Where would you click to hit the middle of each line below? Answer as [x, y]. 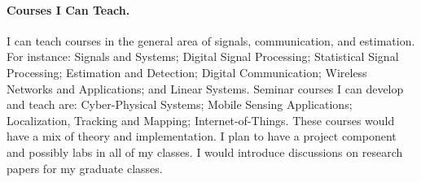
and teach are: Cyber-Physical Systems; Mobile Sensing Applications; [180, 104]
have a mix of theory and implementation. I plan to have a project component [202, 136]
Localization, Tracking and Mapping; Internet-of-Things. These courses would [201, 120]
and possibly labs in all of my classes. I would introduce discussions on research [205, 152]
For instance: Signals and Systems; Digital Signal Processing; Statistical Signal [203, 56]
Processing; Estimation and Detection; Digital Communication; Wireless [187, 72]
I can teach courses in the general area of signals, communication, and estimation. [211, 40]
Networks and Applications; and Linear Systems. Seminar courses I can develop [205, 88]
